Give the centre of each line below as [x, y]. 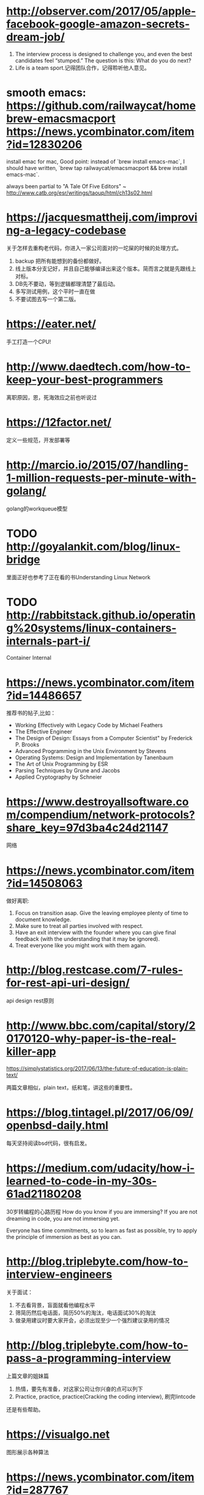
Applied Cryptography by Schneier [58, 777]
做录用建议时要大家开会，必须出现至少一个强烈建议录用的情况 [92, 1320]
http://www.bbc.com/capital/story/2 [101, 1026]
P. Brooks [27, 744]
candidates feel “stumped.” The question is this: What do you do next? [103, 60]
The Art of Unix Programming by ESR [61, 764]
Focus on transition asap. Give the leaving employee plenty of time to [102, 913]
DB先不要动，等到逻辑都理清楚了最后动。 [67, 284]
